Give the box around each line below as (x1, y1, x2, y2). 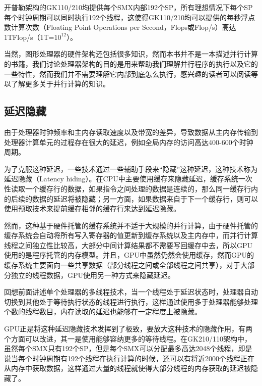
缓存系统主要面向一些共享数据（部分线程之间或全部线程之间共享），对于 (4, 260, 240, 270)
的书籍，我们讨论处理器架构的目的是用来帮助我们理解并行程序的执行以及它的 (4, 58, 258, 69)
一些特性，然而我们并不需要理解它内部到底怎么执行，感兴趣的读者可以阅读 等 (4, 68, 258, 79)
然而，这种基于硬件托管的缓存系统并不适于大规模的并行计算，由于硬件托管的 (4, 220, 258, 230)
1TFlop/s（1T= (4, 31, 54, 42)
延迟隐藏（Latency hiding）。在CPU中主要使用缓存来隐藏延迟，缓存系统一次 (4, 173, 252, 184)
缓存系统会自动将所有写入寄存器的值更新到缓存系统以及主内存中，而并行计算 (4, 230, 258, 240)
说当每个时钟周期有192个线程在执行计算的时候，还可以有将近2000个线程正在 (4, 353, 254, 363)
